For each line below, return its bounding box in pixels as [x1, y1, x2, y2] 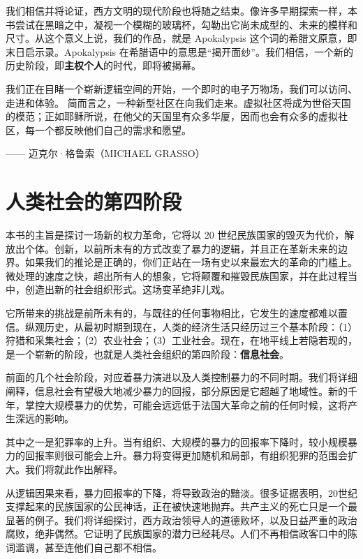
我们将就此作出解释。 [24, 461, 123, 476]
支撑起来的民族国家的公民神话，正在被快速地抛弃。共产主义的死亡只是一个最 [6, 499, 357, 514]
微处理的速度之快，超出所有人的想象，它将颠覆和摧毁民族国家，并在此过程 [6, 268, 348, 283]
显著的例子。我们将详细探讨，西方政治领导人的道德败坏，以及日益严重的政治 [6, 512, 357, 527]
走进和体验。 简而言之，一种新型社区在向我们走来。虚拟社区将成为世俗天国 [6, 95, 351, 110]
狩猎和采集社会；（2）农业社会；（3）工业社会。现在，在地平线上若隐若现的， [6, 333, 357, 348]
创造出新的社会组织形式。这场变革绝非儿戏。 [24, 282, 230, 297]
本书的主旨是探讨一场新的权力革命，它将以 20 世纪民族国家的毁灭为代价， [6, 228, 345, 242]
